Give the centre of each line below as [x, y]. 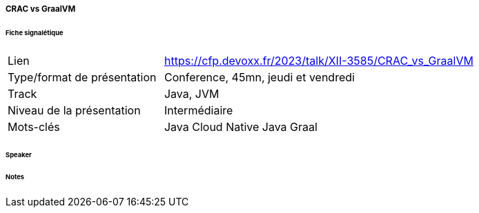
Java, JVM [192, 93]
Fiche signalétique [35, 32]
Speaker [19, 154]
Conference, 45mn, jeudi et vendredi [259, 77]
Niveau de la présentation [74, 110]
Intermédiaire [198, 110]
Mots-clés [34, 126]
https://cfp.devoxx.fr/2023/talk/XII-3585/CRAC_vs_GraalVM [319, 60]
